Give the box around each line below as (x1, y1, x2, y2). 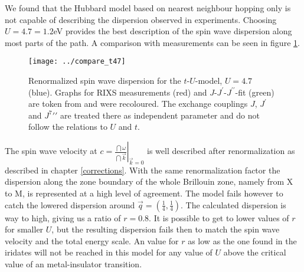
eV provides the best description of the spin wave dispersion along (53, 25, 292, 37)
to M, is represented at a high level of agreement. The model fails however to (5, 186, 283, 199)
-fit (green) (235, 86, 274, 98)
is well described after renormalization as (147, 145, 295, 156)
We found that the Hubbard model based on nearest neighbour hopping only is (5, 2, 291, 14)
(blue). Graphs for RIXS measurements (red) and (28, 86, 207, 98)
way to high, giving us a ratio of (5, 211, 121, 224)
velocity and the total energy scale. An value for (5, 234, 179, 247)
